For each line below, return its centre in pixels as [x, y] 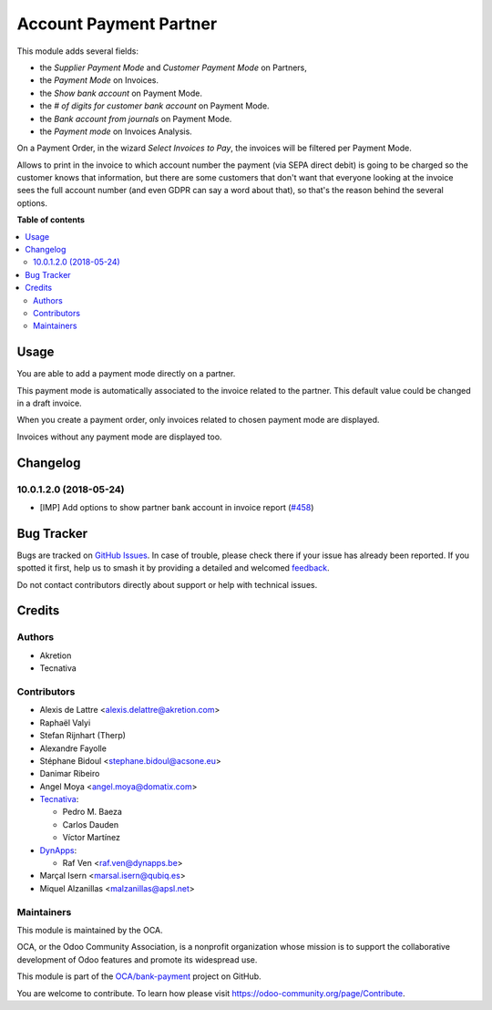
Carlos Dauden [90, 824]
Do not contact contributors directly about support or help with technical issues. [167, 584]
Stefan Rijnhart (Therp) [83, 736]
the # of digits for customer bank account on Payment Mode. [154, 106]
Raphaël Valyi [65, 722]
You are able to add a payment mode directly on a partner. [126, 374]
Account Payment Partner [117, 24]
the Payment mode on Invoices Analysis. [116, 131]
